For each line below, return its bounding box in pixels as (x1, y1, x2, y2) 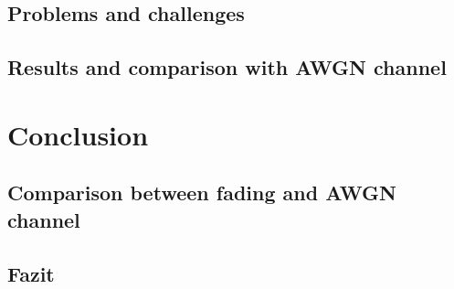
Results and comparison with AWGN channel (7, 53, 447, 81)
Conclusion (7, 115, 149, 153)
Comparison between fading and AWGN (7, 178, 396, 207)
